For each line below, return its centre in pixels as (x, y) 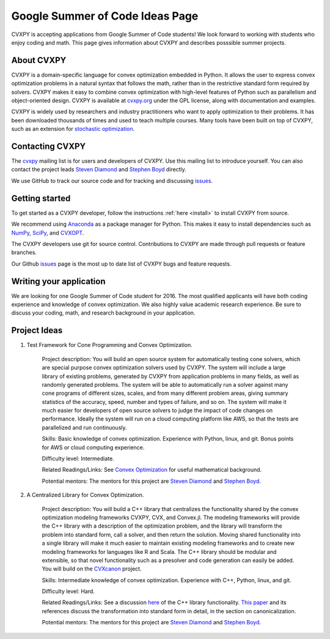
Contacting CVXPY (49, 146)
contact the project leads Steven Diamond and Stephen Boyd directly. (99, 170)
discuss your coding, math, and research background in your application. (103, 313)
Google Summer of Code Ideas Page (105, 16)
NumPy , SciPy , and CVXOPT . (48, 233)
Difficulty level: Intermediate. (78, 458)
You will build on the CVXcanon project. (92, 569)
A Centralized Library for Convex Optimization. (85, 495)
